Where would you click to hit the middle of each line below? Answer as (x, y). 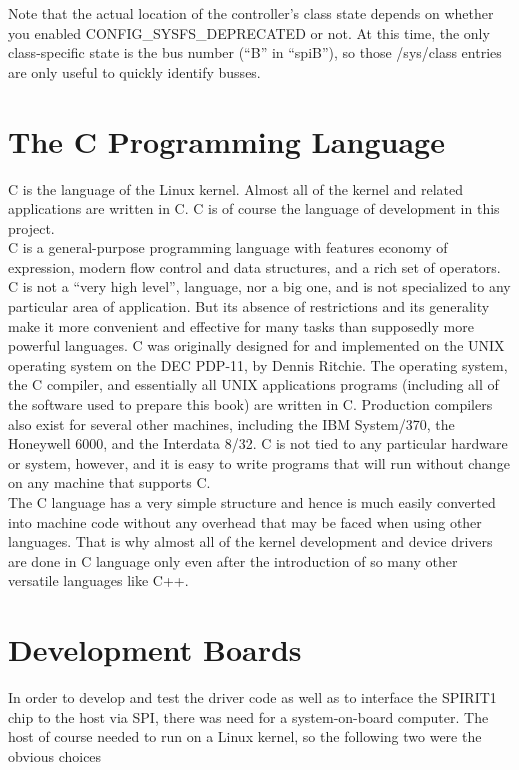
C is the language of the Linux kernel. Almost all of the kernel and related (236, 188)
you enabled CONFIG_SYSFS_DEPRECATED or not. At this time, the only (249, 32)
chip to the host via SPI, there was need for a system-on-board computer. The (248, 716)
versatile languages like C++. (98, 580)
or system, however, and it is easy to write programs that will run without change (259, 462)
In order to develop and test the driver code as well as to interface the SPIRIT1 (252, 697)
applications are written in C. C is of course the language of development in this (254, 208)
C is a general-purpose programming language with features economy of (228, 247)
